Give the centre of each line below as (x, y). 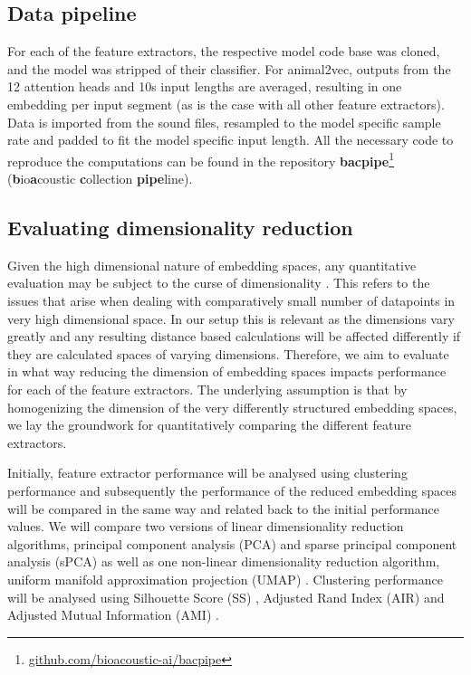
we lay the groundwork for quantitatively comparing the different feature (209, 425)
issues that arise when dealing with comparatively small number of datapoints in (231, 300)
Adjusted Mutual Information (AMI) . (113, 615)
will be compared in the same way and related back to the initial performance (223, 508)
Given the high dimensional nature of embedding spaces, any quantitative (212, 265)
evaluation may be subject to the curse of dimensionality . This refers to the (219, 283)
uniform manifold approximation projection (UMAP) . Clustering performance (225, 579)
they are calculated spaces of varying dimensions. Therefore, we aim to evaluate (228, 353)
